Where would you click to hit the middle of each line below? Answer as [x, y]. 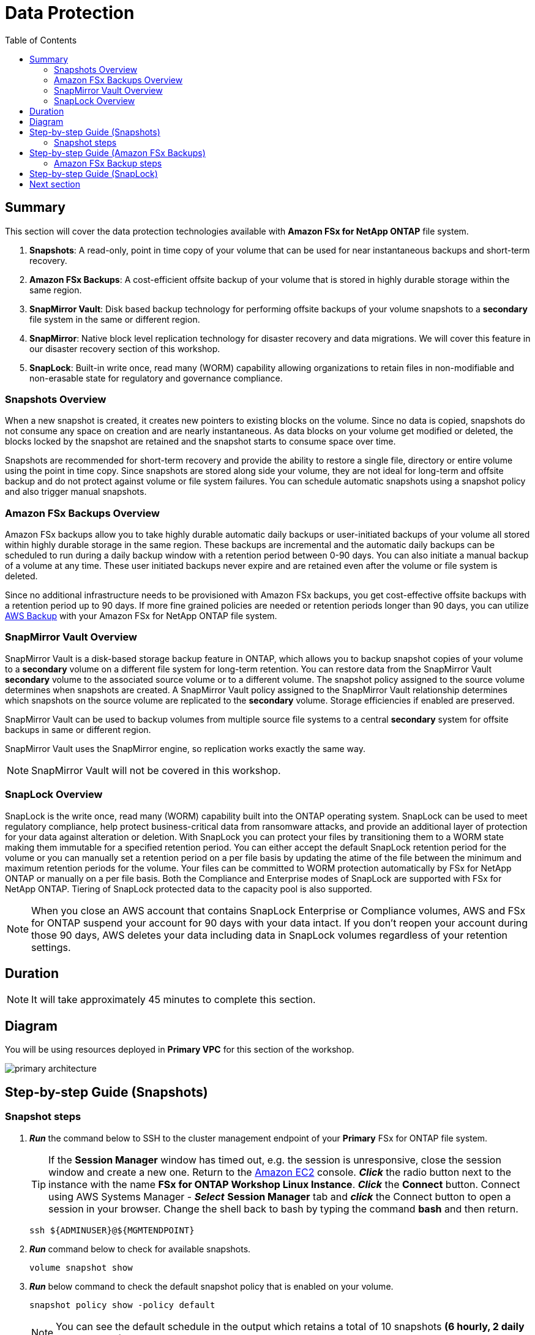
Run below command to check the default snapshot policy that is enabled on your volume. [211, 1286]
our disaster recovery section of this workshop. [125, 348]
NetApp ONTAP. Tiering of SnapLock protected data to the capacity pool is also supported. [189, 889]
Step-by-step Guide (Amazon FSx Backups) [118, 152]
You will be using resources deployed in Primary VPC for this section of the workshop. [180, 1050]
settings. [51, 947]
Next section [55, 184]
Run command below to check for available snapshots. [140, 1249]
